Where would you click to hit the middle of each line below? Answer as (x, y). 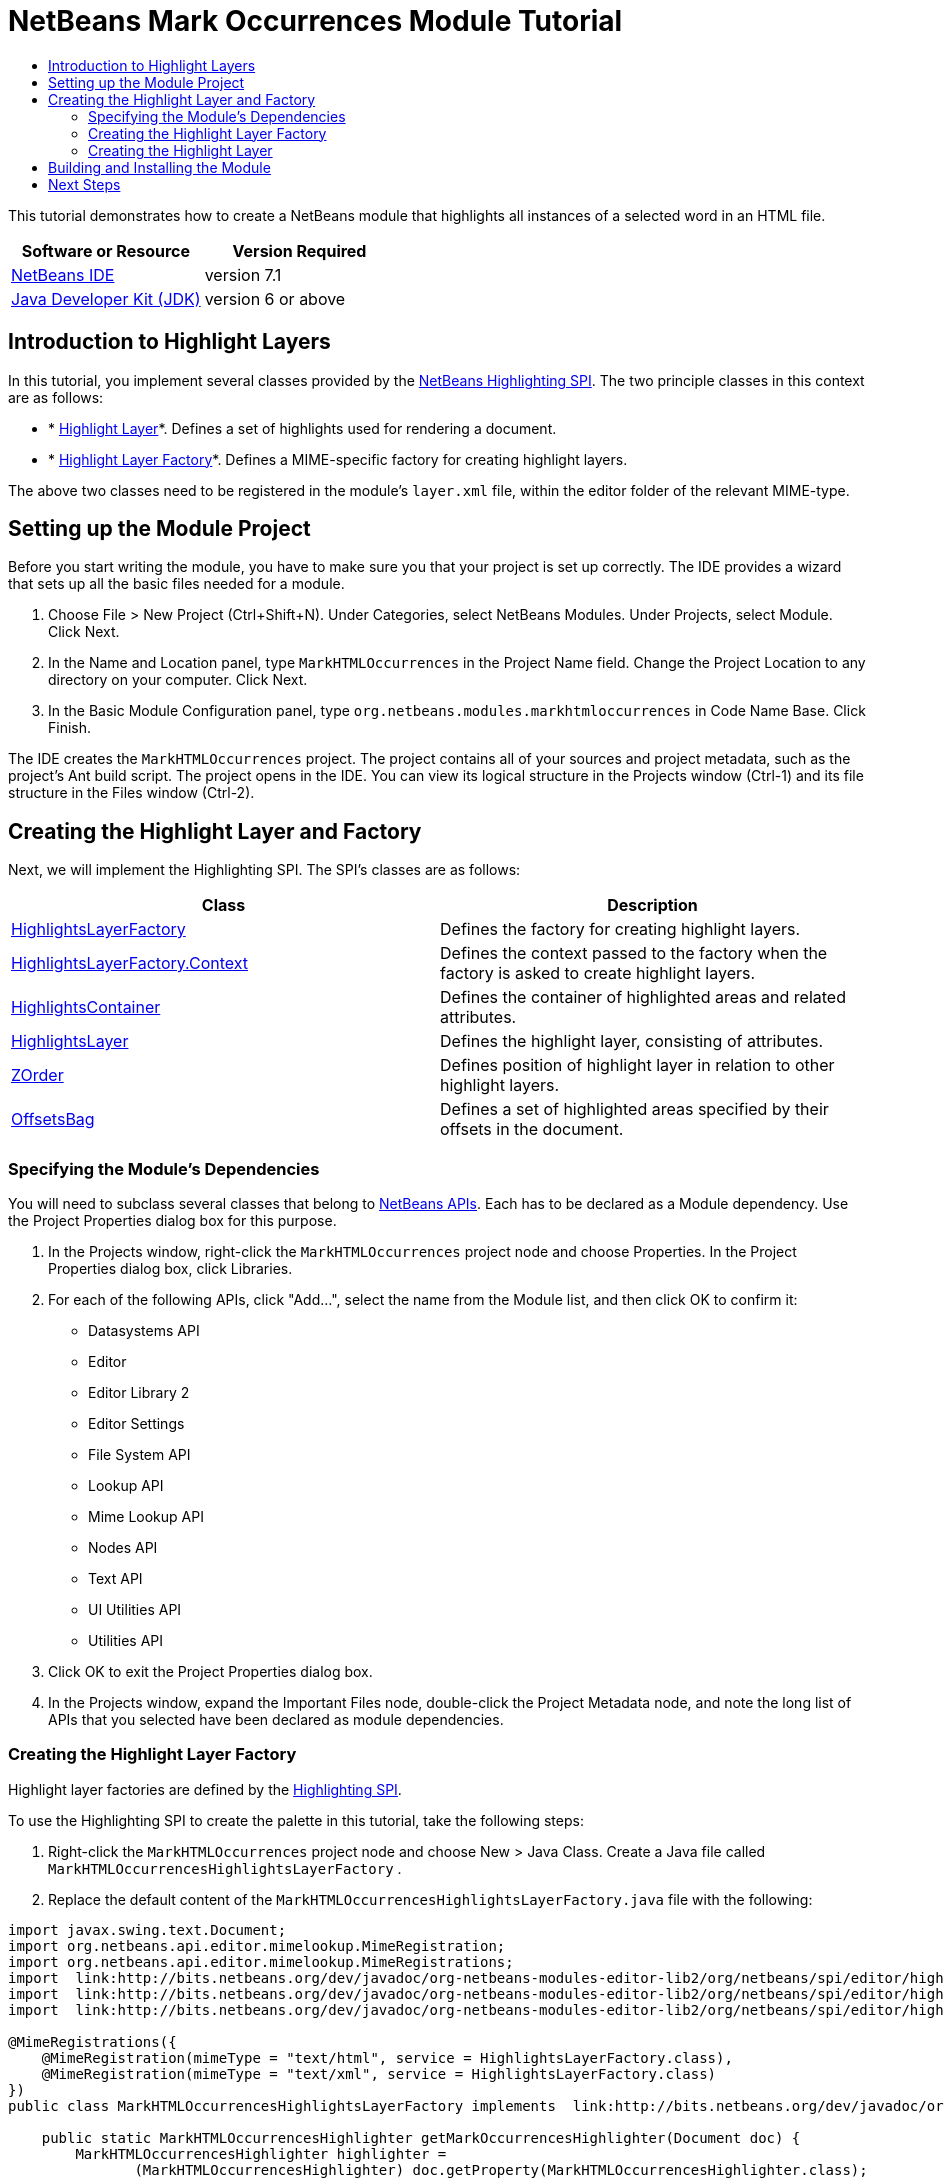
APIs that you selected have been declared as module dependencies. (276, 1720)
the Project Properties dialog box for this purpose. (172, 1221)
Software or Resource (105, 250)
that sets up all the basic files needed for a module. (176, 584)
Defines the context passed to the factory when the (634, 953)
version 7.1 (243, 274)
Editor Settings (136, 1424)
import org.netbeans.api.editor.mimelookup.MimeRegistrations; (261, 1961)
